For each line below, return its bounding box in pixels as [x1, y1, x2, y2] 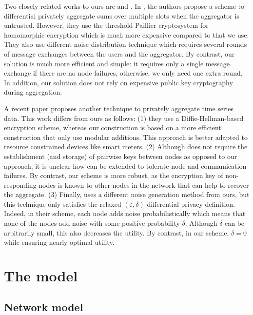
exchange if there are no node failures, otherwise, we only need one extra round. [4, 68, 243, 78]
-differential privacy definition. [144, 198, 235, 209]
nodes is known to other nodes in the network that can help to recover [39, 179, 249, 190]
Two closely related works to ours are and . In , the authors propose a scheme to [4, 1, 244, 11]
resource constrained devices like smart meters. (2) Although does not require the [4, 141, 248, 152]
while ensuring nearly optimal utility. [4, 237, 115, 247]
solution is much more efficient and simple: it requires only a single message [4, 58, 230, 68]
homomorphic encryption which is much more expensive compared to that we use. [4, 29, 249, 39]
